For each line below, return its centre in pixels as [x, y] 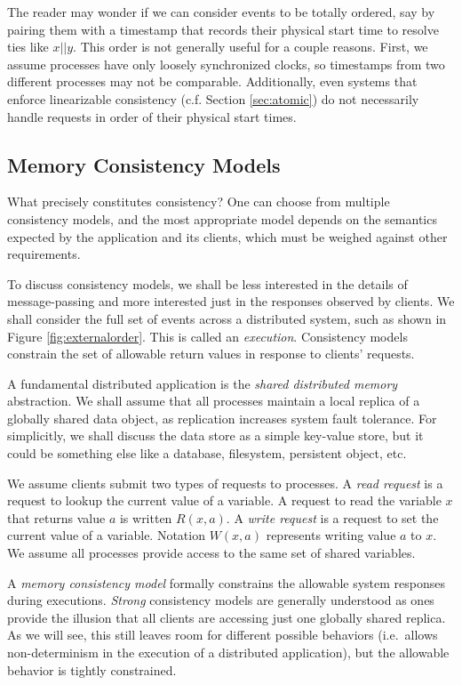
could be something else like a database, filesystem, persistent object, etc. [207, 453]
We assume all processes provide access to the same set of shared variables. [211, 553]
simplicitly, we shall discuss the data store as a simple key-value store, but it [215, 435]
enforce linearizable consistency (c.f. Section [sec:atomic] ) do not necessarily [213, 98]
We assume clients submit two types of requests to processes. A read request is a [225, 483]
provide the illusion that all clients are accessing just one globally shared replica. [227, 617]
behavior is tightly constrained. [92, 669]
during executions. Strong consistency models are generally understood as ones [221, 600]
